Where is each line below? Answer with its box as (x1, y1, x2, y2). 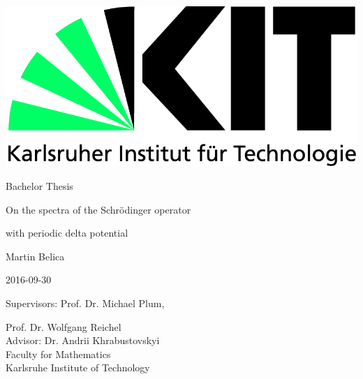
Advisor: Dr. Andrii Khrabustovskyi (6, 333, 160, 348)
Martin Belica (6, 248, 65, 263)
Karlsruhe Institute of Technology (6, 360, 150, 375)
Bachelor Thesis (6, 179, 73, 193)
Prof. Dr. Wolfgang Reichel (6, 319, 121, 334)
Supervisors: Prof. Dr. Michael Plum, (6, 295, 165, 310)
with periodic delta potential (6, 225, 128, 240)
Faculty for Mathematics (6, 346, 111, 361)
